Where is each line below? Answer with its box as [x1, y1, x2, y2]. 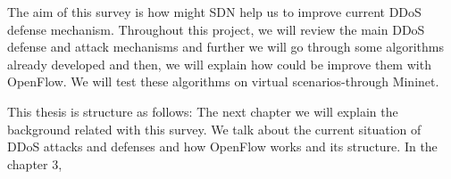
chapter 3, [7, 154, 63, 173]
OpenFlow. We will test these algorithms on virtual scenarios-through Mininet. [7, 72, 439, 91]
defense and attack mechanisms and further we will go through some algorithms [7, 37, 444, 56]
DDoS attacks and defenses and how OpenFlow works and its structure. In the [7, 137, 438, 156]
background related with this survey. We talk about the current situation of [7, 119, 422, 138]
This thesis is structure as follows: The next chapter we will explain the [7, 102, 398, 120]
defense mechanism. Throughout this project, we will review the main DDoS [7, 20, 425, 38]
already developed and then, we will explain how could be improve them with [7, 54, 431, 73]
